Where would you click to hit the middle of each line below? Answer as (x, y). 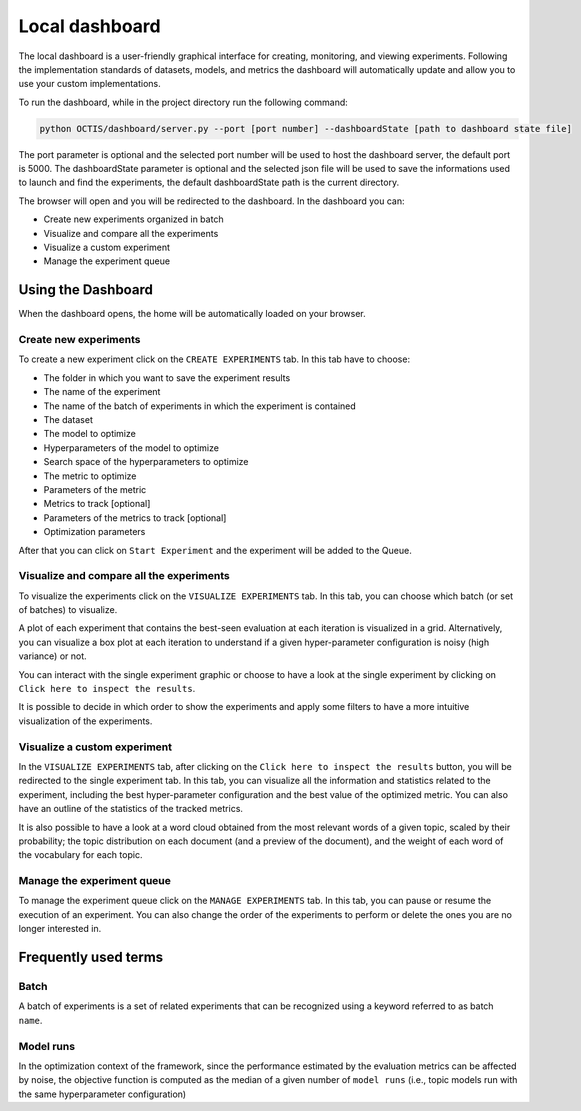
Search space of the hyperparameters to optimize (146, 462)
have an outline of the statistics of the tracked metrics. (131, 809)
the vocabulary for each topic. (80, 855)
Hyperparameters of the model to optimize (131, 447)
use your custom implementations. (89, 84)
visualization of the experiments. (85, 721)
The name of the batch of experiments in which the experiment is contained (200, 406)
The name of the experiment (102, 392)
